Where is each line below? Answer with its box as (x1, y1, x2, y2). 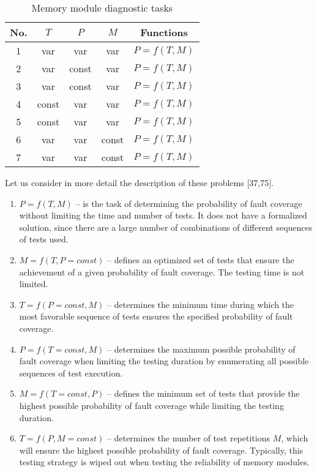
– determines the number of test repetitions (107, 432, 270, 444)
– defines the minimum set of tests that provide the (107, 387, 300, 400)
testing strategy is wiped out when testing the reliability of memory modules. (19, 455, 310, 468)
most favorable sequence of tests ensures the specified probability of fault (19, 310, 293, 323)
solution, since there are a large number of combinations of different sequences (19, 220, 313, 233)
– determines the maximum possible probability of (107, 342, 296, 355)
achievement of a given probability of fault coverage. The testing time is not (19, 265, 305, 278)
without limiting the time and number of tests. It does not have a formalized (19, 209, 307, 222)
